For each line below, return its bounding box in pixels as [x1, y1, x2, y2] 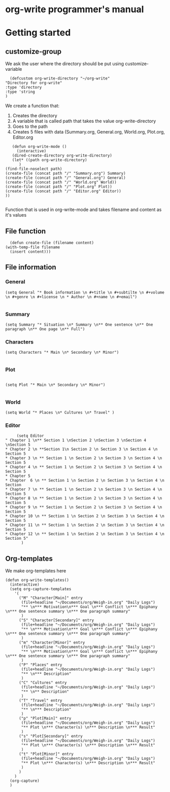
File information [5, 263, 57, 272]
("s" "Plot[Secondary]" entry [18, 733, 83, 738]
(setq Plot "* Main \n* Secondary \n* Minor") [5, 382, 106, 387]
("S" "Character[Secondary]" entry [18, 618, 94, 623]
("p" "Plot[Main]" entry [18, 716, 72, 721]
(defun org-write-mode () [12, 144, 67, 149]
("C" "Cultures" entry [18, 680, 67, 685]
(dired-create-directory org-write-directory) [12, 153, 113, 159]
